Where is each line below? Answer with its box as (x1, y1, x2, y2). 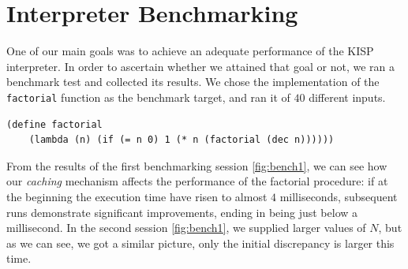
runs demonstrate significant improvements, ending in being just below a (6, 204, 358, 220)
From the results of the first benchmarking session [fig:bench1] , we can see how (6, 157, 387, 174)
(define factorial (6, 118, 103, 130)
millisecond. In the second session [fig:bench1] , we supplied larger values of (6, 219, 366, 236)
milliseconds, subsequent (279, 188, 398, 204)
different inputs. (309, 88, 386, 105)
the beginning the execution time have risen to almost (6, 188, 268, 204)
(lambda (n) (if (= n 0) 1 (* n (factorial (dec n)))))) (28, 134, 335, 146)
